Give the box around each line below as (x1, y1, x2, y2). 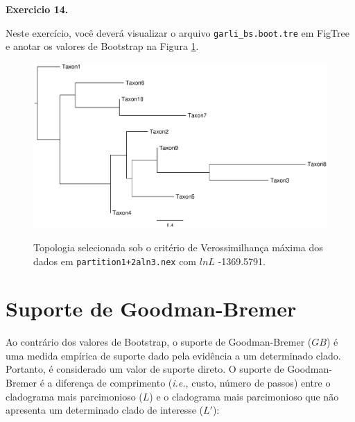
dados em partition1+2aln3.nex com (33, 253, 197, 268)
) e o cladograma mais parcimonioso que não (149, 389, 339, 403)
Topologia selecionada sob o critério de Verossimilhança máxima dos (33, 239, 323, 254)
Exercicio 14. (6, 2, 69, 16)
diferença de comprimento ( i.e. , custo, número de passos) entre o (55, 375, 331, 390)
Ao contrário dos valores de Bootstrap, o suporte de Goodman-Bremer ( (6, 335, 312, 349)
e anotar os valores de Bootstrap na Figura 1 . (6, 39, 199, 53)
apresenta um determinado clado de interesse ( (6, 403, 203, 417)
